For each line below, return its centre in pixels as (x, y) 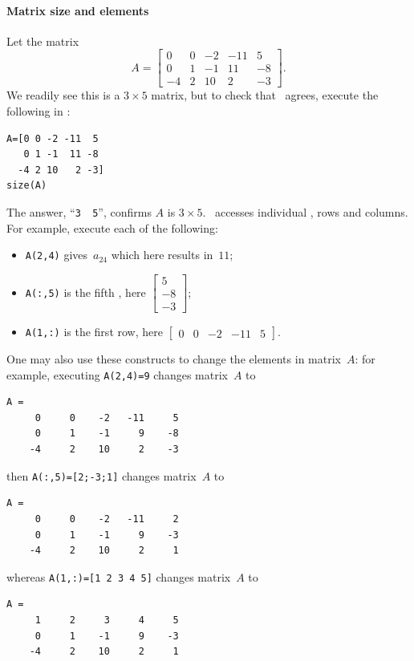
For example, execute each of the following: (112, 227)
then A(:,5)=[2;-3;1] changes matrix (101, 475)
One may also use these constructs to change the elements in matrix (174, 359)
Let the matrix (43, 41)
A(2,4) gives (57, 255)
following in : (39, 111)
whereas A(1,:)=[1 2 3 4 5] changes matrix (119, 576)
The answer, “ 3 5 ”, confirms (79, 212)
